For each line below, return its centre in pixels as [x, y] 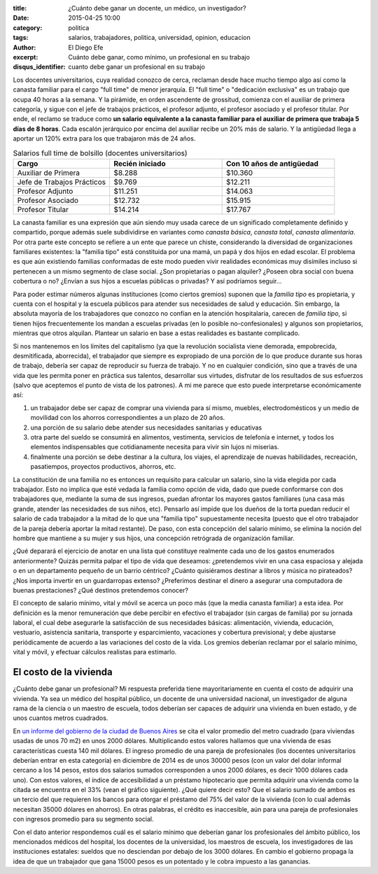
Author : [24, 47]
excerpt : [26, 57]
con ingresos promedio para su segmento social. [83, 819]
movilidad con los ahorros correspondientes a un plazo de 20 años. [128, 418]
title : [20, 8]
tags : [21, 38]
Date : [21, 18]
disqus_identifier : [39, 67]
